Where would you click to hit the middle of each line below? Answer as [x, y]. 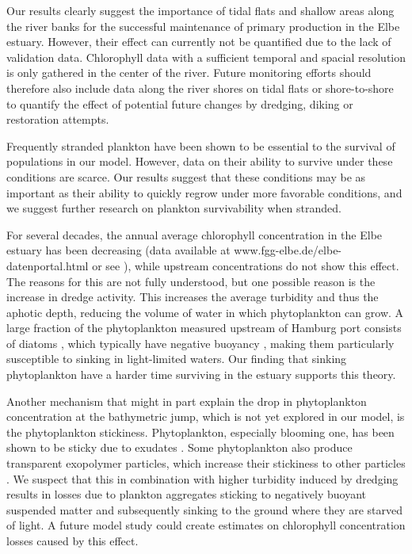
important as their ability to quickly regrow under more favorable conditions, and [204, 192]
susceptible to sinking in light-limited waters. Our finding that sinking [177, 359]
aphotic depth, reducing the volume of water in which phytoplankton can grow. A [205, 312]
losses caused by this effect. [72, 541]
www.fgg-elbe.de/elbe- [288, 250]
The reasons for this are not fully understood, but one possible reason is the [191, 281]
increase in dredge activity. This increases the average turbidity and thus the [193, 297]
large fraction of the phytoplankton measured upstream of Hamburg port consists [204, 328]
